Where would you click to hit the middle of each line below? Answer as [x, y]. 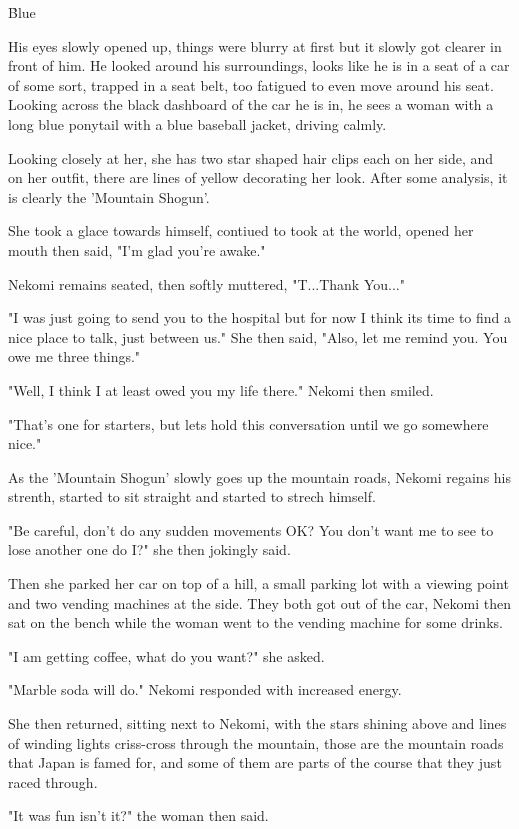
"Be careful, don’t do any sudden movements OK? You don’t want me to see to [251, 529]
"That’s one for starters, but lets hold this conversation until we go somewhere [248, 423]
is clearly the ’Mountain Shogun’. [109, 196]
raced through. [53, 781]
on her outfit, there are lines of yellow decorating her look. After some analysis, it [258, 177]
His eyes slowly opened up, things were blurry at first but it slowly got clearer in [255, 45]
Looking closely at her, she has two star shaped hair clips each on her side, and [251, 157]
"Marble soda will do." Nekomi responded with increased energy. [205, 689]
